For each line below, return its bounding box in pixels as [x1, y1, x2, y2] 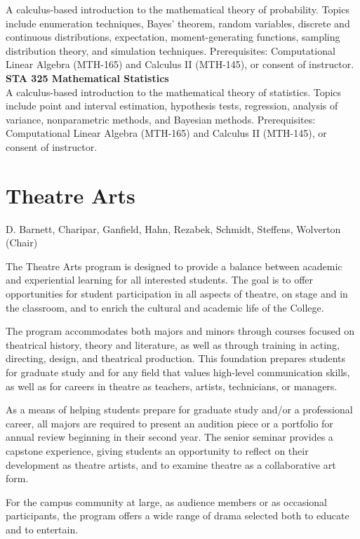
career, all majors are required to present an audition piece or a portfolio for [6, 415, 333, 430]
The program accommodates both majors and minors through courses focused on [6, 324, 354, 338]
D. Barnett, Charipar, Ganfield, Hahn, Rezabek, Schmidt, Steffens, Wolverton [6, 221, 341, 236]
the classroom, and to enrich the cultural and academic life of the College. [6, 300, 324, 314]
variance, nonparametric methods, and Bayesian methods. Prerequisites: [6, 112, 316, 126]
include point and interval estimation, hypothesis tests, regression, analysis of [6, 98, 338, 113]
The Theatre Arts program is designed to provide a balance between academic [6, 258, 342, 273]
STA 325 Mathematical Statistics [6, 70, 169, 85]
